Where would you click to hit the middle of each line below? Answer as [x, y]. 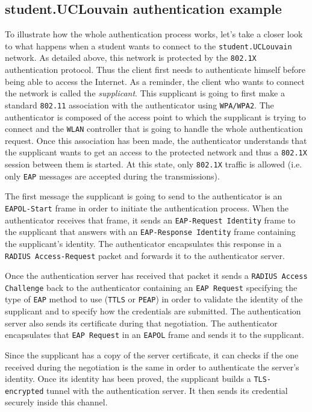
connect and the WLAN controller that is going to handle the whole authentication [154, 129]
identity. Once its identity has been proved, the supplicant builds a [128, 379]
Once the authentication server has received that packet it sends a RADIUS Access [156, 276]
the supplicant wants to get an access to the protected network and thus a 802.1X [156, 152]
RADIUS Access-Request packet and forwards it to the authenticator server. [145, 255]
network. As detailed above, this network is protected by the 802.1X [131, 58]
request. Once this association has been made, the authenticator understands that [156, 140]
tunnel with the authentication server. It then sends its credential [167, 390]
